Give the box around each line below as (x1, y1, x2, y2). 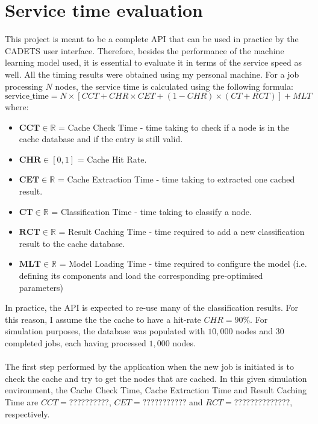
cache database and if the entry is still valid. (19, 132, 183, 145)
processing (5, 79, 43, 92)
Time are (5, 395, 39, 408)
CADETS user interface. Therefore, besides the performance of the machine (5, 44, 284, 57)
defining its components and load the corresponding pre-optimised (19, 269, 263, 282)
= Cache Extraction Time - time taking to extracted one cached (57, 173, 295, 185)
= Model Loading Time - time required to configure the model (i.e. (59, 257, 307, 270)
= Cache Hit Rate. (77, 152, 147, 165)
